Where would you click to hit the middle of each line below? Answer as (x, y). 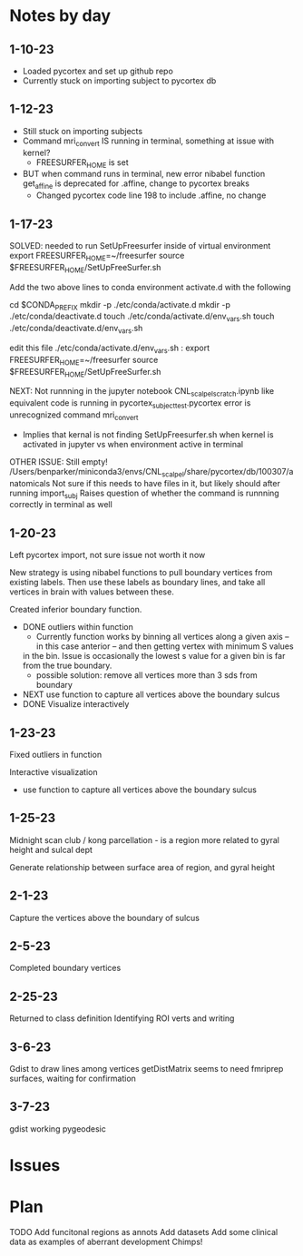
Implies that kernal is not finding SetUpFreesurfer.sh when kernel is (148, 434)
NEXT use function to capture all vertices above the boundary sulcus (151, 694)
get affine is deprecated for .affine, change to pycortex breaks (136, 185)
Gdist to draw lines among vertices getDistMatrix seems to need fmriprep (147, 1069)
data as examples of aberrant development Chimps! (106, 1241)
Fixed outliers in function (56, 755)
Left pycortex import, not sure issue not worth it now (108, 555)
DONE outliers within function (78, 627)
